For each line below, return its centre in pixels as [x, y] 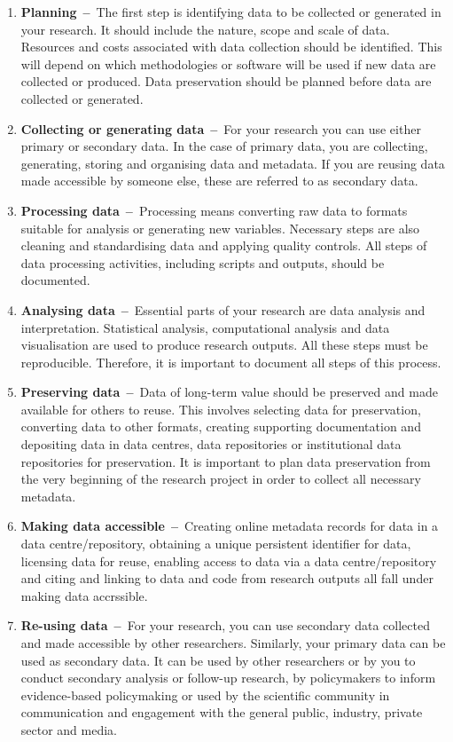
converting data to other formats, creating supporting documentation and [221, 426]
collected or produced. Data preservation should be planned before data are [226, 81]
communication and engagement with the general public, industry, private [222, 712]
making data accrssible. [84, 595]
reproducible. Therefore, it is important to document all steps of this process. [231, 362]
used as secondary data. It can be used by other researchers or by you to [218, 660]
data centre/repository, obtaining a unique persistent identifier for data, [216, 544]
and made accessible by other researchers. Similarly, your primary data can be [233, 643]
